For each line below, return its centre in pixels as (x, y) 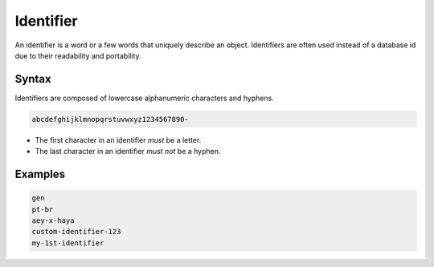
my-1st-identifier (68, 243)
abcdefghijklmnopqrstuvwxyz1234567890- (110, 119)
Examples (40, 174)
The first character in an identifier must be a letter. (118, 140)
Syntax (33, 79)
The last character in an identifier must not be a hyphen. (128, 152)
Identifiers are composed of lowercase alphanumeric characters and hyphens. (145, 98)
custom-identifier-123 (76, 232)
